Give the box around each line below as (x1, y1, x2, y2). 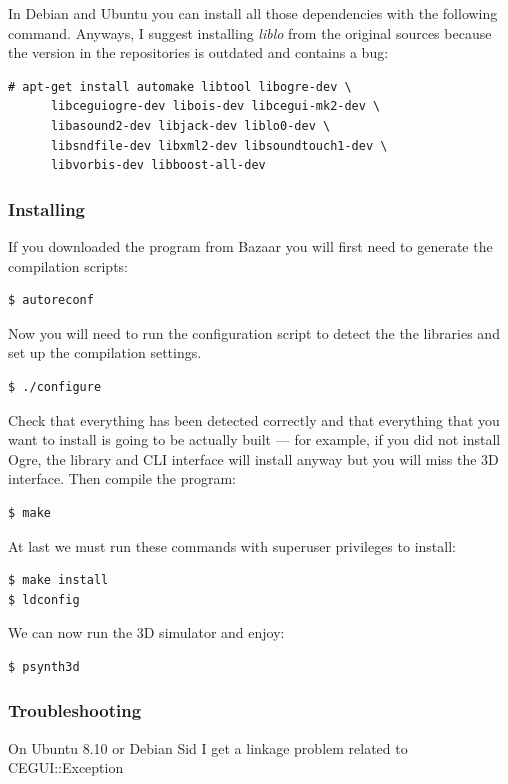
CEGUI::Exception (8, 757, 124, 778)
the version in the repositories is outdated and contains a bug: (8, 42, 389, 63)
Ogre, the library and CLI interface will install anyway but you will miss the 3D (8, 448, 499, 469)
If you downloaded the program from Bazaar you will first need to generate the (8, 235, 493, 256)
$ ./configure (8, 379, 102, 394)
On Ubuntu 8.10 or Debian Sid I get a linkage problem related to (8, 737, 408, 758)
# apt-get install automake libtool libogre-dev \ (8, 79, 352, 94)
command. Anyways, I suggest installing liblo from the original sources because (8, 22, 492, 43)
